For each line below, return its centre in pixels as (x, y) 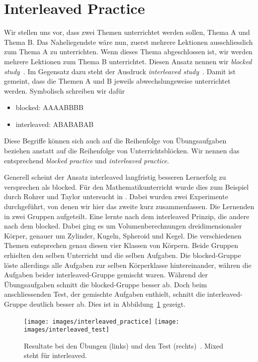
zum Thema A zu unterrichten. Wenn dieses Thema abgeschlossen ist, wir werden (128, 52)
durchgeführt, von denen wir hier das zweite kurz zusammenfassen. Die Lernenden (129, 206)
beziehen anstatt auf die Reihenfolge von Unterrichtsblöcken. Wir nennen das (122, 151)
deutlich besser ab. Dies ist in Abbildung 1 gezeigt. (108, 303)
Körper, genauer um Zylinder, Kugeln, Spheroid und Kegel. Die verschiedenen (123, 235)
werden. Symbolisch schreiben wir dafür (64, 90)
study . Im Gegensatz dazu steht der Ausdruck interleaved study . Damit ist (120, 71)
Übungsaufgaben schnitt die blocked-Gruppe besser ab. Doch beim (106, 284)
